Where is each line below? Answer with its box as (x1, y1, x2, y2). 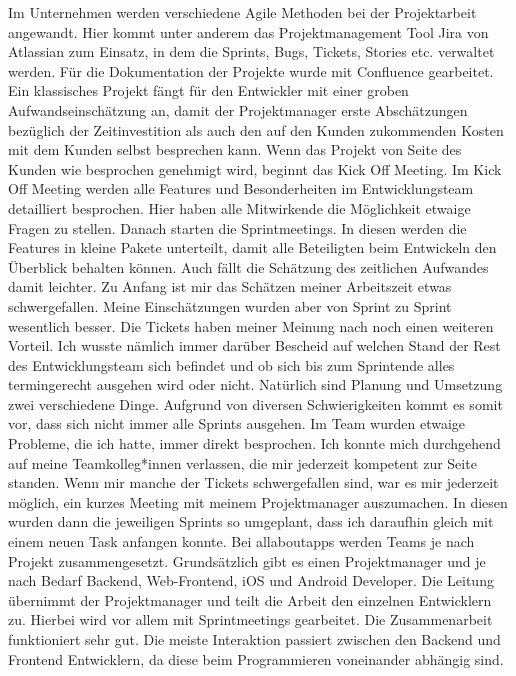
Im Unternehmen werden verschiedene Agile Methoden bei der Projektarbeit (8, 2, 477, 22)
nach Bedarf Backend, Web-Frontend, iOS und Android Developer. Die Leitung (8, 570, 494, 591)
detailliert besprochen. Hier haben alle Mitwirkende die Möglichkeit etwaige (8, 197, 471, 218)
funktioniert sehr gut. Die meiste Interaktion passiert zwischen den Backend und (8, 629, 501, 649)
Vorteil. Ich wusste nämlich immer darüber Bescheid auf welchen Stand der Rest (8, 335, 501, 356)
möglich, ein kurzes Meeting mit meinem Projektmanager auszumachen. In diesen (8, 491, 508, 512)
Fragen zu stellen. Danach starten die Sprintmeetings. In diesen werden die (8, 217, 467, 238)
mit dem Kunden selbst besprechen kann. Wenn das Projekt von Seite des (8, 139, 462, 160)
